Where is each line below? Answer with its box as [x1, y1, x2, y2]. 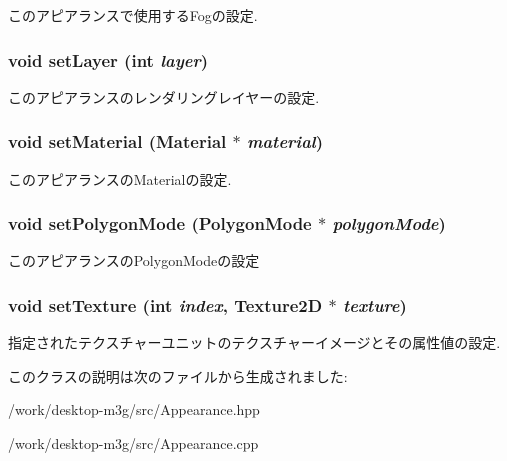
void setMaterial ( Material [8, 129, 227, 154]
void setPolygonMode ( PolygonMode [8, 211, 312, 236]
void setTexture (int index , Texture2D [8, 292, 323, 317]
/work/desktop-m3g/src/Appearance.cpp [8, 433, 259, 454]
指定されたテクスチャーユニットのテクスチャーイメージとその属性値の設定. [8, 332, 501, 353]
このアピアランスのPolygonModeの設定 [8, 250, 260, 271]
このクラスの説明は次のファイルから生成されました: [8, 365, 348, 386]
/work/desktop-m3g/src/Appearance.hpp [8, 399, 260, 420]
